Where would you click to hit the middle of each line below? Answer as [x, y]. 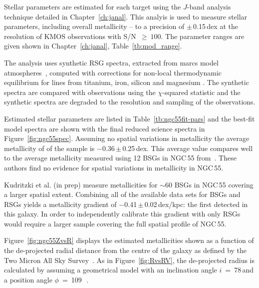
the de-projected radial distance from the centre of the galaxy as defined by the [126, 250]
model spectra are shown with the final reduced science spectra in [105, 128]
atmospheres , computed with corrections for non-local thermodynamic [113, 72]
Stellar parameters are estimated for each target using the [93, 6]
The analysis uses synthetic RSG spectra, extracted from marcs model [111, 62]
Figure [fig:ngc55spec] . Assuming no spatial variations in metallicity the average [127, 138]
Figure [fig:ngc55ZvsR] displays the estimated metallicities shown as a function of [129, 240]
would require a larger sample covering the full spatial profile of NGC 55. [115, 223]
